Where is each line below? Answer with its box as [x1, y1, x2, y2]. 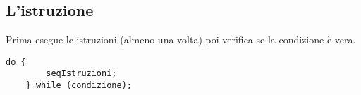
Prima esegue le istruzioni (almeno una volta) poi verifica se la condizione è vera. [6, 32, 356, 47]
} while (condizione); [25, 80, 132, 91]
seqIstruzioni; [46, 68, 117, 79]
